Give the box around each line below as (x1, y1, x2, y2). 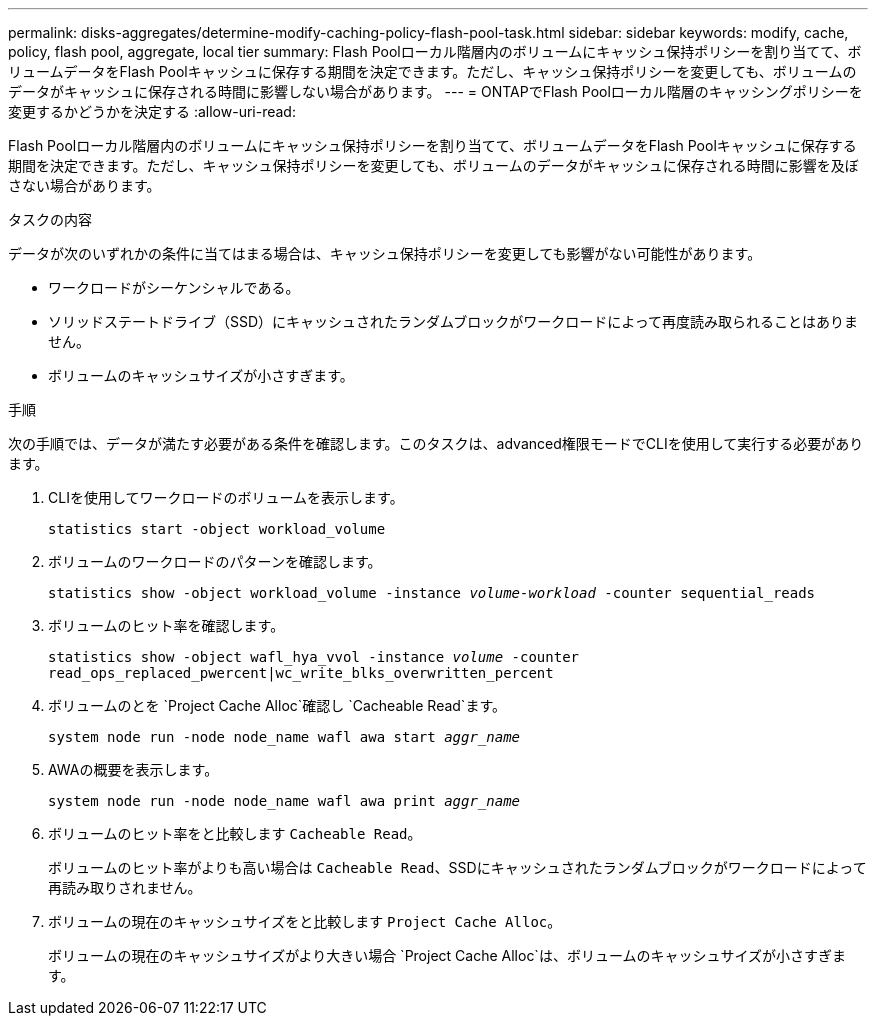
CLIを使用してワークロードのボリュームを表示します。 (48, 489, 404, 506)
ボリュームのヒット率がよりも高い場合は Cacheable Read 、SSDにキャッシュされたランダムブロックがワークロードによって (48, 859, 867, 876)
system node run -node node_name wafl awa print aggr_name (48, 793, 521, 809)
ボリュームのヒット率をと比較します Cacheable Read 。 (48, 825, 422, 842)
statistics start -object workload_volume (48, 521, 386, 537)
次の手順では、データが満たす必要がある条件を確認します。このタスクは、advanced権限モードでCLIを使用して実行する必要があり (8, 435, 864, 452)
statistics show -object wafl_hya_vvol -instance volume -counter (48, 649, 580, 665)
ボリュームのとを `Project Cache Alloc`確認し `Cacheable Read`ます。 (48, 697, 506, 714)
